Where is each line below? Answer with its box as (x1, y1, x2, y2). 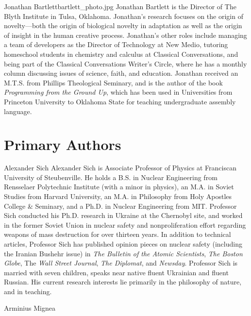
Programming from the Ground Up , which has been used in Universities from (4, 87, 233, 97)
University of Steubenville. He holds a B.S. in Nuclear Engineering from (4, 172, 218, 182)
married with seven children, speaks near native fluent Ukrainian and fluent (4, 267, 229, 277)
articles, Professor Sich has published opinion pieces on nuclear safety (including (4, 239, 242, 249)
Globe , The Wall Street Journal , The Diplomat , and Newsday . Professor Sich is (4, 258, 238, 268)
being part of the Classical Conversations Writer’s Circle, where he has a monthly (4, 58, 247, 68)
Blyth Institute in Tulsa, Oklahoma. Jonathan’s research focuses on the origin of (4, 11, 243, 21)
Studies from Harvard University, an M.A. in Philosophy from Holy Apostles (4, 191, 232, 201)
